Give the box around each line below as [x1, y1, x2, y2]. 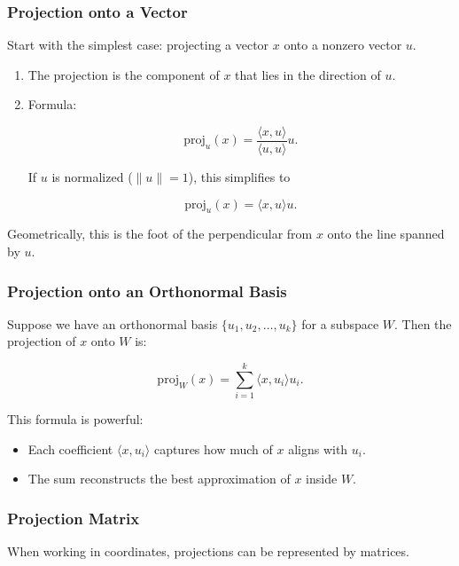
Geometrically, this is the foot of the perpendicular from [7, 224, 313, 243]
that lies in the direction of [235, 65, 381, 83]
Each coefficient [27, 439, 113, 458]
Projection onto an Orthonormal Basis [7, 279, 287, 302]
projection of [7, 332, 76, 350]
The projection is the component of [27, 65, 220, 83]
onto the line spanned [327, 224, 445, 243]
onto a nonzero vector [284, 35, 402, 54]
